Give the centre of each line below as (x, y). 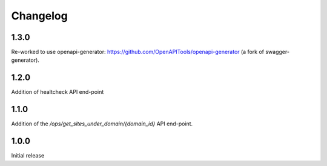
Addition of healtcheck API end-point (58, 92)
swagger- (278, 52)
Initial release (28, 156)
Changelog (39, 16)
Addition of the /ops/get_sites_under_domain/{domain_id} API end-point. (102, 124)
